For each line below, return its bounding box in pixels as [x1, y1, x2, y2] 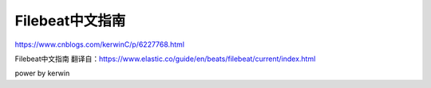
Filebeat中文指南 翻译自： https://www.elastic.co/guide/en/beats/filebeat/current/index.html [14, 54, 316, 63]
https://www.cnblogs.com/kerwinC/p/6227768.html [14, 40, 185, 49]
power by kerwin [14, 68, 70, 78]
